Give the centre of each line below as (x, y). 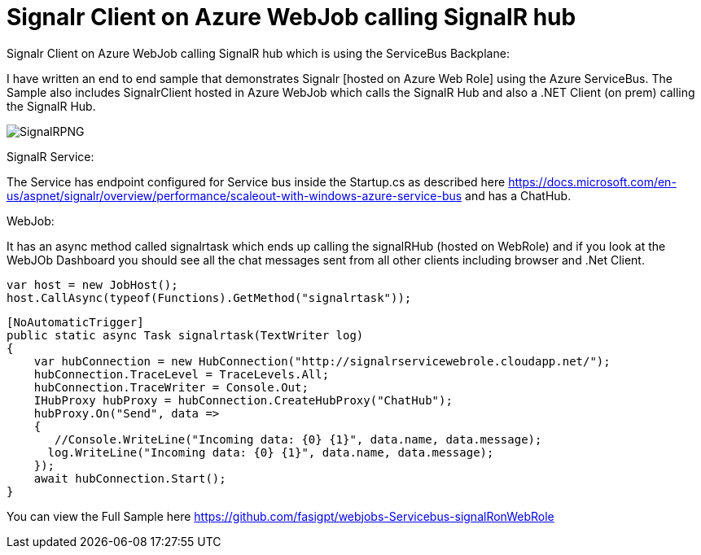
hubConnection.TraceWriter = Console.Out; (171, 387)
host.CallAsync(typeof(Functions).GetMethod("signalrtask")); (209, 297)
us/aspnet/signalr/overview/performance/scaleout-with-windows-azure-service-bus (234, 195)
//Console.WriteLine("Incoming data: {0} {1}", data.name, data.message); (298, 439)
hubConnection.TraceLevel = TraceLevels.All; (182, 374)
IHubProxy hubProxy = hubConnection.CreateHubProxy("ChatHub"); (243, 400)
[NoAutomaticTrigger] (75, 322)
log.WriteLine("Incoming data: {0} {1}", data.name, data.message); (271, 452)
